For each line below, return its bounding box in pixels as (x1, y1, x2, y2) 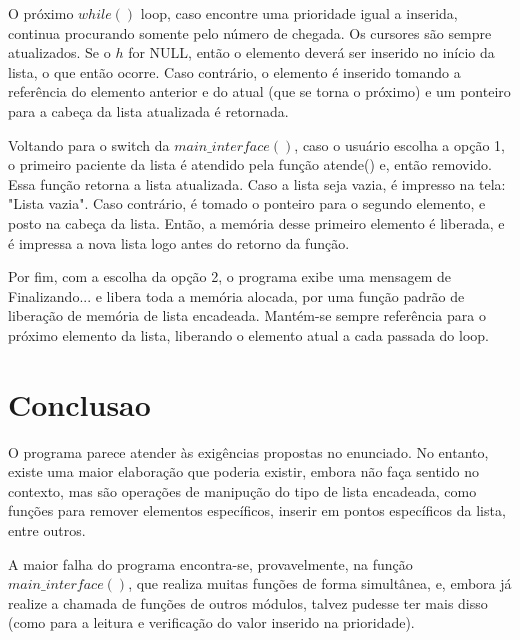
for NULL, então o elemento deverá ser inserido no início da (128, 42, 495, 63)
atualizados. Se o (8, 42, 111, 63)
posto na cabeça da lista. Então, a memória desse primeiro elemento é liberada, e (8, 212, 505, 233)
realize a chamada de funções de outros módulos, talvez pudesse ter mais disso (8, 592, 488, 613)
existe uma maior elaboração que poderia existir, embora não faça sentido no (8, 461, 479, 482)
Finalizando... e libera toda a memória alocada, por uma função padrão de (8, 285, 465, 306)
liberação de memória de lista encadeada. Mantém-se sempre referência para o (8, 305, 486, 326)
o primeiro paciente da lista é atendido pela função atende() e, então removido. (8, 154, 492, 175)
